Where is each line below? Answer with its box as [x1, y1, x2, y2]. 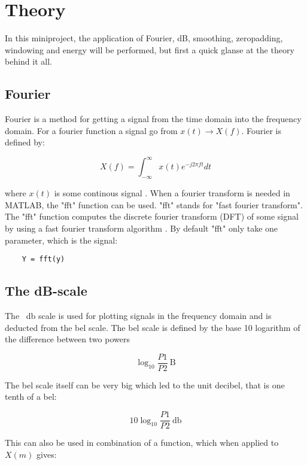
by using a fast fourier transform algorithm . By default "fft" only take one [5, 221, 278, 234]
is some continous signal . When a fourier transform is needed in [54, 187, 290, 199]
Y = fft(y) [22, 255, 65, 264]
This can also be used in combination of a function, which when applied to [5, 436, 279, 449]
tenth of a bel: [5, 390, 57, 403]
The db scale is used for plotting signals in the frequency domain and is [5, 309, 272, 322]
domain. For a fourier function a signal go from [5, 124, 178, 136]
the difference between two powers [5, 333, 130, 345]
